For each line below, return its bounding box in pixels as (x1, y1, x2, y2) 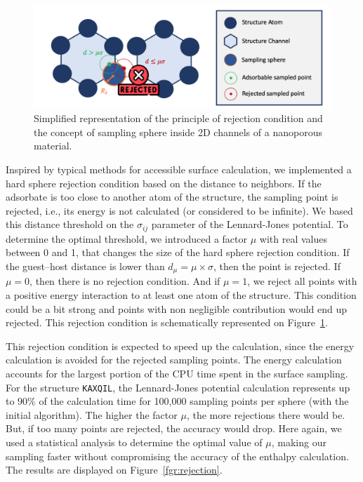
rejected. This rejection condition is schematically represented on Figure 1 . (6, 315, 328, 330)
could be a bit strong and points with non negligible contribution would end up (6, 301, 348, 316)
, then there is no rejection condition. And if (29, 274, 220, 288)
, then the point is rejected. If (213, 258, 341, 273)
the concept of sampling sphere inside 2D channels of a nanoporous (34, 124, 322, 139)
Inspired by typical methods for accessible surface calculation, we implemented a (6, 161, 352, 176)
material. (34, 138, 72, 153)
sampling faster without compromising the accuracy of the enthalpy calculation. (6, 448, 349, 463)
